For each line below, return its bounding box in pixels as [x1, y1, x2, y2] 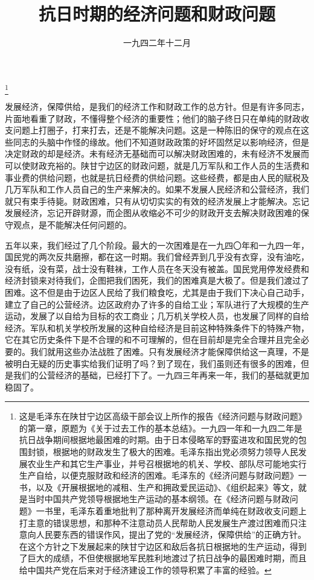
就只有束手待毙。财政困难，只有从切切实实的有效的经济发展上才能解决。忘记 [5, 194, 309, 207]
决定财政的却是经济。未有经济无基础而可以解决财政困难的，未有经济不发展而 [5, 147, 309, 160]
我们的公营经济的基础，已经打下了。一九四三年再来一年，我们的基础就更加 [13, 369, 309, 381]
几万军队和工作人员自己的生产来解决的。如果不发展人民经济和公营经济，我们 [5, 183, 309, 196]
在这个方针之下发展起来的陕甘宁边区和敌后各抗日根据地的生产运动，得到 [19, 540, 307, 552]
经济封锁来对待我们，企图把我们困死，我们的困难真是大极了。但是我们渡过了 [5, 274, 309, 287]
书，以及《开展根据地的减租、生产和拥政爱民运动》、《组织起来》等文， [19, 480, 298, 493]
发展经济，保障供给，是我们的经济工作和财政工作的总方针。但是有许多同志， [5, 100, 309, 113]
